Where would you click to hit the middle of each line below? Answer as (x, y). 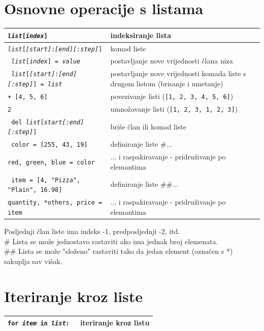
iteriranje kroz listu (115, 323)
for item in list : (39, 323)
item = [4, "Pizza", (46, 180)
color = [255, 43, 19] (49, 145)
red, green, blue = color (51, 162)
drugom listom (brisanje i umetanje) (167, 83)
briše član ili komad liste (148, 126)
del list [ (28, 122)
